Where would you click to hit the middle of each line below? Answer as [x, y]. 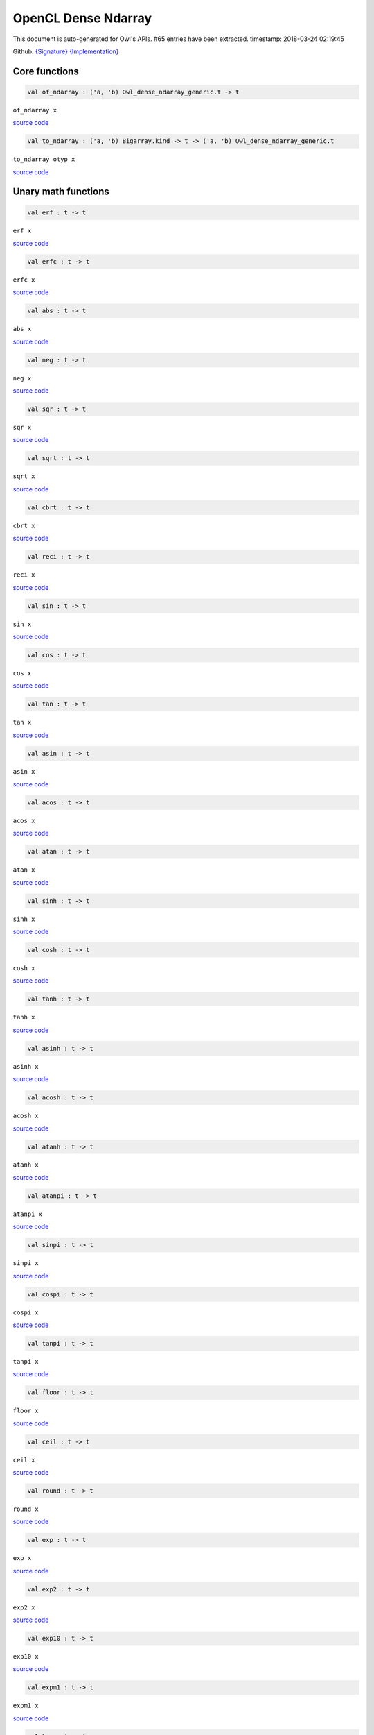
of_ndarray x [35, 110]
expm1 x [26, 1706]
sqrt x [24, 476]
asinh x [26, 1066]
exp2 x [24, 1607]
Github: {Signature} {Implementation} [66, 51]
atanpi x [28, 1214]
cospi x [26, 1312]
